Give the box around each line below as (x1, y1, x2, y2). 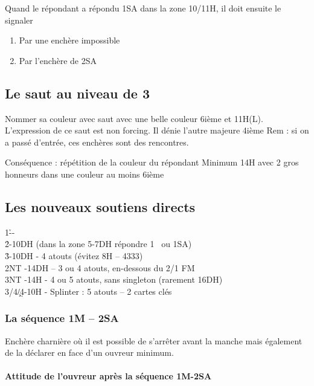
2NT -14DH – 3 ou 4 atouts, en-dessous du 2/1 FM (5, 261, 195, 274)
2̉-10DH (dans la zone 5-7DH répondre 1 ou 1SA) (5, 237, 192, 250)
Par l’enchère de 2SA (19, 54, 97, 66)
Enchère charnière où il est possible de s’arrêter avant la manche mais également (5, 334, 303, 347)
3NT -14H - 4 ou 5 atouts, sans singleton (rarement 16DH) (5, 273, 223, 286)
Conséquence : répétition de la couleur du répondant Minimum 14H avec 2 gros (5, 156, 299, 169)
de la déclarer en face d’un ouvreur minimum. (5, 346, 174, 359)
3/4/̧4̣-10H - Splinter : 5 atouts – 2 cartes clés (5, 285, 172, 297)
